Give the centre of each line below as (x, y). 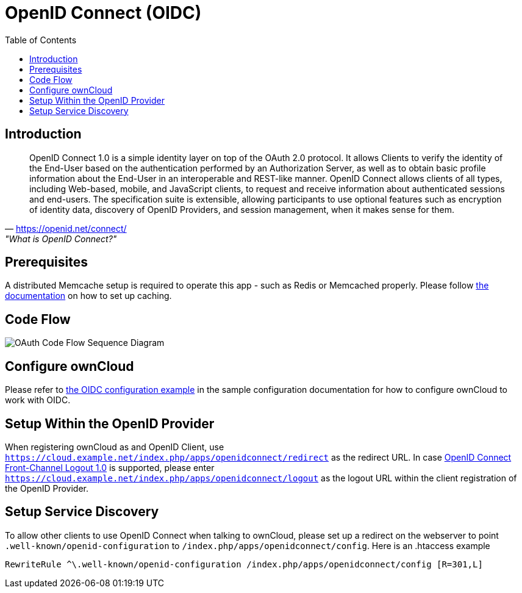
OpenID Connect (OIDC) (103, 13)
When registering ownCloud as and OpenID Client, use (115, 447)
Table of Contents (41, 40)
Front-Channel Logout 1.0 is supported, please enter (110, 467)
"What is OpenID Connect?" (61, 239)
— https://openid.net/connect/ (66, 228)
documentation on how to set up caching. (88, 296)
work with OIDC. (38, 400)
